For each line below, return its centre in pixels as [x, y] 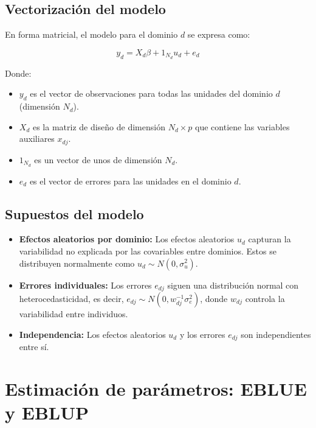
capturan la [270, 239]
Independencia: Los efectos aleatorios [92, 334]
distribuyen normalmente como [77, 263]
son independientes [276, 334]
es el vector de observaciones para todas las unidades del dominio [151, 93]
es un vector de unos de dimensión [98, 159]
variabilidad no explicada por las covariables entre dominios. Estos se [148, 251]
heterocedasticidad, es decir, [71, 298]
